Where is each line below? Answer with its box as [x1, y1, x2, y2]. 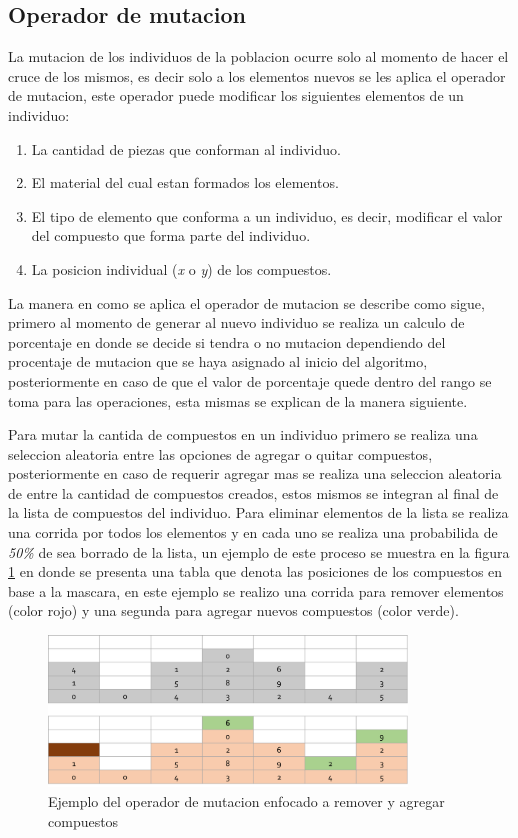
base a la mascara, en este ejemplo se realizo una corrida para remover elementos [8, 580, 504, 601]
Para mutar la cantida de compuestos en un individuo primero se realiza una [8, 424, 478, 445]
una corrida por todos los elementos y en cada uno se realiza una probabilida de [8, 522, 498, 543]
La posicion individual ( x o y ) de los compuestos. [31, 258, 332, 279]
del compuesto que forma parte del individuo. [31, 225, 311, 246]
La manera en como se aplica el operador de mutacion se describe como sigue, [8, 292, 485, 313]
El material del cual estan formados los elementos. [31, 172, 339, 193]
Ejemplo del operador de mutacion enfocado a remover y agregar [48, 791, 445, 812]
